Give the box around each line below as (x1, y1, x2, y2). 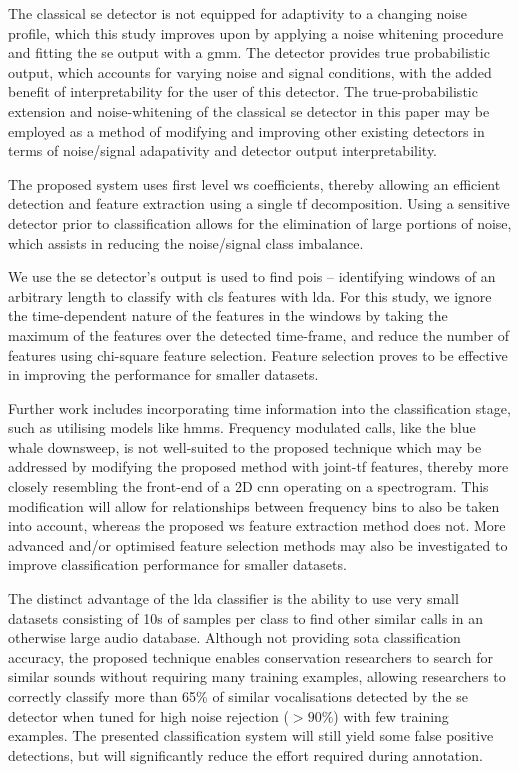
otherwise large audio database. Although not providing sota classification (8, 627, 461, 648)
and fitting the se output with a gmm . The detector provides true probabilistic (8, 42, 490, 63)
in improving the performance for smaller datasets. (8, 364, 319, 385)
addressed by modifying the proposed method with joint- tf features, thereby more (8, 456, 509, 477)
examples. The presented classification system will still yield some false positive (8, 725, 494, 746)
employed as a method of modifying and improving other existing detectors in (8, 120, 485, 141)
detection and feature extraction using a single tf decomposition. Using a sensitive (8, 193, 510, 214)
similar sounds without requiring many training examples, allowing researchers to (8, 666, 506, 687)
